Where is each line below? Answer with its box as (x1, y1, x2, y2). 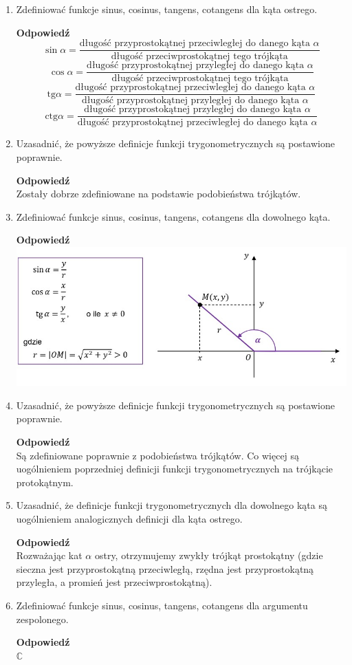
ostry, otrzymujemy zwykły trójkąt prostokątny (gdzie (94, 548, 323, 563)
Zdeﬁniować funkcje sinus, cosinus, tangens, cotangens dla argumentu (16, 598, 308, 612)
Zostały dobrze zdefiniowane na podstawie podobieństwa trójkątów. (16, 186, 301, 201)
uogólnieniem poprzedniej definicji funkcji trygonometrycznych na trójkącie (16, 461, 333, 476)
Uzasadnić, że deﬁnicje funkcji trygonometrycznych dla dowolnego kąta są (16, 498, 327, 512)
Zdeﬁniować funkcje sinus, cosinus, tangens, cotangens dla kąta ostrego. (16, 2, 318, 16)
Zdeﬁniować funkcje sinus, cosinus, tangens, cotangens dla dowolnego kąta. (16, 209, 331, 224)
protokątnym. (16, 475, 74, 489)
